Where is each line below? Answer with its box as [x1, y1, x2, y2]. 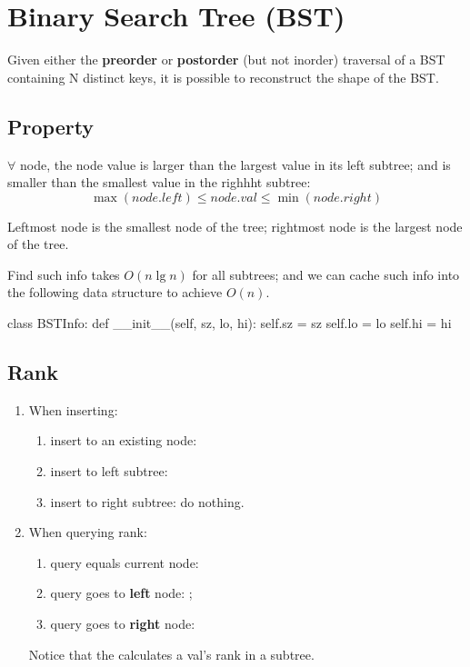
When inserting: [28, 400, 118, 419]
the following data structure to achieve [7, 283, 223, 302]
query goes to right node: [50, 614, 195, 633]
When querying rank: [28, 523, 147, 542]
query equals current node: [50, 553, 199, 572]
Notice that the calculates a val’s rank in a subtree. [28, 644, 315, 663]
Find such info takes [7, 264, 120, 284]
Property [7, 112, 95, 140]
